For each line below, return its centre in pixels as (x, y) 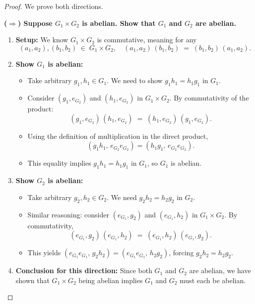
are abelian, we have (220, 270)
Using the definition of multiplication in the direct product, (118, 136)
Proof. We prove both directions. (54, 6)
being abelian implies (111, 280)
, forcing (181, 253)
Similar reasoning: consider (68, 214)
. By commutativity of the (209, 98)
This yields (44, 253)
